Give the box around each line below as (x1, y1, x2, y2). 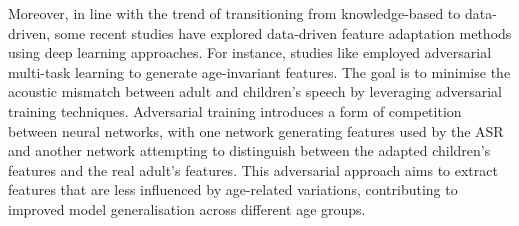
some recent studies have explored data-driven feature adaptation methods (54, 22, 512, 43)
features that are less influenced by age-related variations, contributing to (8, 179, 458, 200)
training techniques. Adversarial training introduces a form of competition (8, 100, 462, 121)
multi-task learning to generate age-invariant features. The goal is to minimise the (8, 61, 511, 82)
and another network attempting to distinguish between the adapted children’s (8, 140, 491, 161)
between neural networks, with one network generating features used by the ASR (8, 120, 504, 141)
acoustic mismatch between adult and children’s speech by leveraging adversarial (8, 81, 503, 102)
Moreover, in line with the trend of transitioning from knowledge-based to (8, 3, 461, 23)
